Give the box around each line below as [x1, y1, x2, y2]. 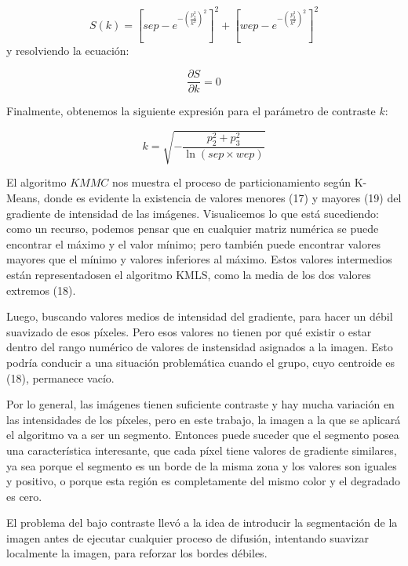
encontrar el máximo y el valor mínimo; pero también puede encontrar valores [6, 235, 381, 252]
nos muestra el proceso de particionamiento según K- [111, 174, 367, 190]
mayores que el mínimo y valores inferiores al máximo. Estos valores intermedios [6, 251, 392, 267]
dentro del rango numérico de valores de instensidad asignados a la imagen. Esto [6, 339, 393, 355]
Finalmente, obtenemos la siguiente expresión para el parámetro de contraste [6, 103, 376, 119]
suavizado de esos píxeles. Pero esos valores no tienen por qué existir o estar [6, 323, 372, 339]
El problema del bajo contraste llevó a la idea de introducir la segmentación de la [6, 514, 398, 531]
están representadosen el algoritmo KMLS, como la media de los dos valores [6, 266, 371, 282]
